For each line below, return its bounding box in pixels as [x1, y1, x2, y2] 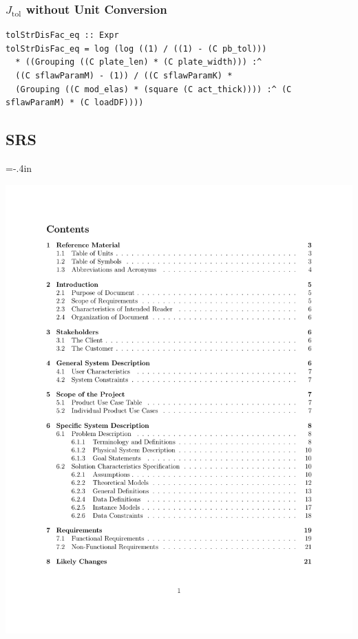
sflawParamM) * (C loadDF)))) [6, 98, 144, 108]
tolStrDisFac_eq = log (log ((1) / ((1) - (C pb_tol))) [6, 43, 267, 54]
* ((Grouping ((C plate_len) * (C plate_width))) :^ [15, 57, 262, 67]
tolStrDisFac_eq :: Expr [6, 30, 119, 41]
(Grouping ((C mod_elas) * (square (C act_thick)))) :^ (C [15, 84, 292, 94]
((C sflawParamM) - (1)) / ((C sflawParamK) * [15, 71, 233, 80]
